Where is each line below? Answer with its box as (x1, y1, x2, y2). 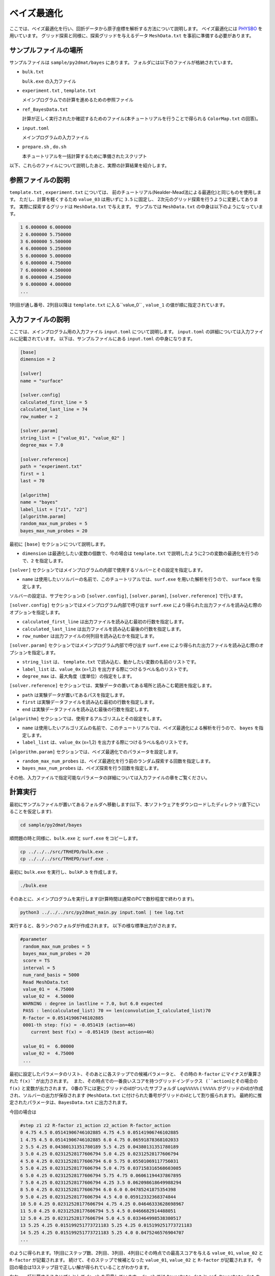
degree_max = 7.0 (20, 442, 64, 448)
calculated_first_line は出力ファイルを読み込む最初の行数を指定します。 (22, 619, 187, 625)
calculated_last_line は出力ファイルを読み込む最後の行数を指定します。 (22, 626, 184, 632)
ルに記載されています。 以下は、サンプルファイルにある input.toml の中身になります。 (9, 336, 196, 341)
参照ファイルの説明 (9, 176, 70, 184)
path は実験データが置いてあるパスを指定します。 (22, 692, 127, 698)
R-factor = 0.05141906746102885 (23, 1015, 104, 1021)
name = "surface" (20, 378, 64, 384)
